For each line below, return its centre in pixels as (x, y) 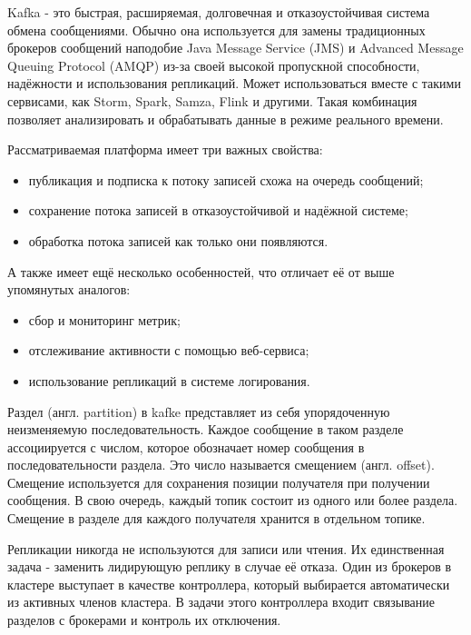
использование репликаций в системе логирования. (169, 380)
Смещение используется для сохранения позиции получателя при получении (219, 482)
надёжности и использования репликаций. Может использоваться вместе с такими (234, 83)
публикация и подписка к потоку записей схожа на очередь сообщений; (226, 179)
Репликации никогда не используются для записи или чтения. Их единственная (226, 548)
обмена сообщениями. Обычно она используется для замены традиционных (216, 30)
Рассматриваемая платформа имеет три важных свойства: (165, 149)
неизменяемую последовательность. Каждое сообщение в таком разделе (206, 429)
